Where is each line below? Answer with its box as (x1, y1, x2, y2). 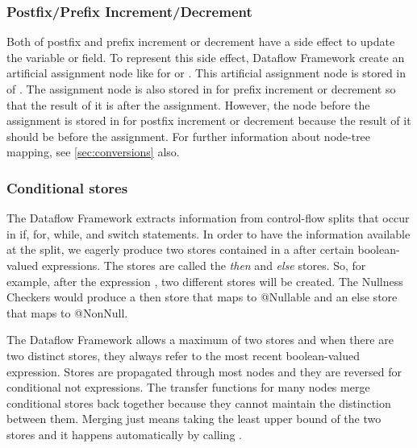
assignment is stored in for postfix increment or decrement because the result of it (6, 112, 411, 129)
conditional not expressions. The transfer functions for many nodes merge (6, 379, 370, 396)
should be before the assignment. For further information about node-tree (6, 127, 371, 144)
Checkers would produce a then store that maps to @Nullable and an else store (6, 288, 398, 305)
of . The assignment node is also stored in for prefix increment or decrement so (6, 81, 396, 97)
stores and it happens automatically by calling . (6, 425, 242, 442)
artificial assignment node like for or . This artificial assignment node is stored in (6, 64, 407, 81)
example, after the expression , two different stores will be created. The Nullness (6, 272, 403, 289)
